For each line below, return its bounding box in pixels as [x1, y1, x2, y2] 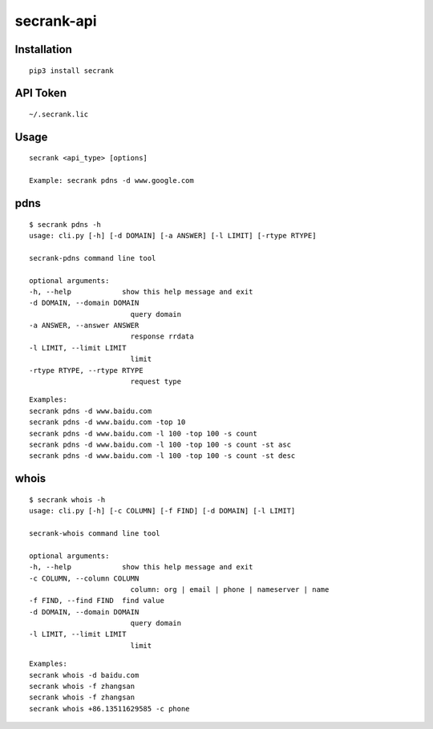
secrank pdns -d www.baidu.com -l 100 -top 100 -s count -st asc [29, 439, 292, 449]
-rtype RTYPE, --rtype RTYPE [29, 366, 144, 375]
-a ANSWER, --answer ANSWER [29, 321, 140, 330]
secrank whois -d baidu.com [29, 670, 140, 679]
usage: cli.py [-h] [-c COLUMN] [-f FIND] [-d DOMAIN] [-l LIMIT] [29, 506, 296, 516]
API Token [14, 87, 67, 100]
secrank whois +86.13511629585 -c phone [29, 704, 190, 713]
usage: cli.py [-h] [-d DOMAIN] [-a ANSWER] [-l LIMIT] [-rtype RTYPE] [29, 231, 317, 240]
